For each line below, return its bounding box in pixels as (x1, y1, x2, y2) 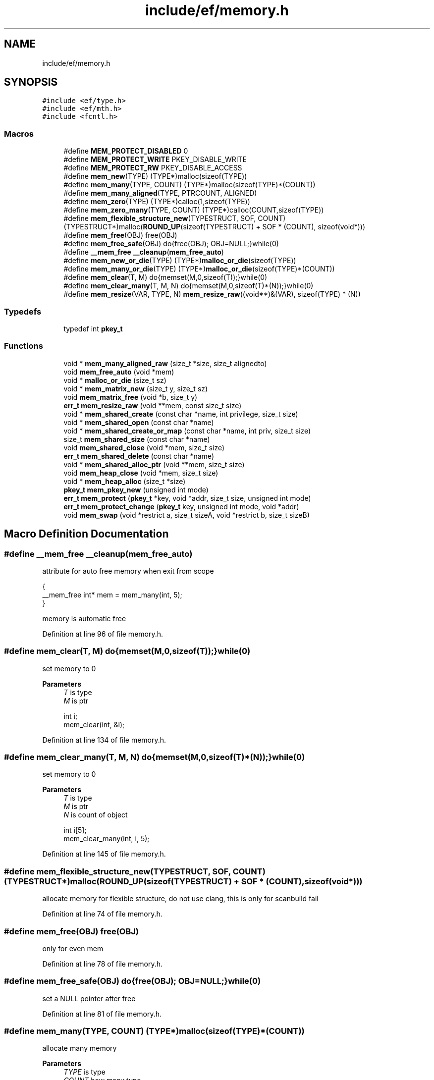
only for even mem (42, 944, 104, 953)
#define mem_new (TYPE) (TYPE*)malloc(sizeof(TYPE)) (63, 172, 247, 181)
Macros (4, 128, 34, 139)
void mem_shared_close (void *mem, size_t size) (63, 443, 225, 452)
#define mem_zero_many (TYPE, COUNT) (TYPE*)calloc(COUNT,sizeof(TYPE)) (63, 206, 324, 215)
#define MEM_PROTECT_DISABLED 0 (63, 147, 188, 156)
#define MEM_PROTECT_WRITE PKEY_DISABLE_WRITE (63, 155, 247, 164)
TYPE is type (63, 1068, 106, 1077)
